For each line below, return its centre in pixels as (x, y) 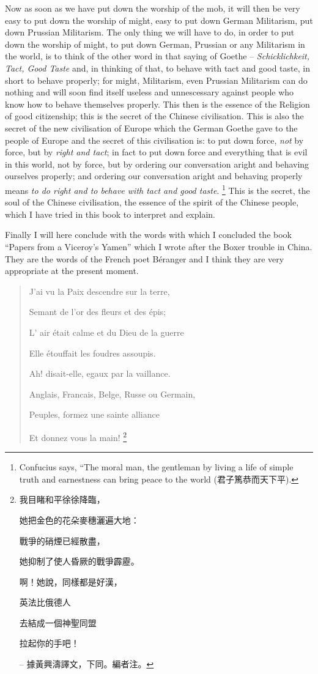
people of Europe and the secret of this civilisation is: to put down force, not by (154, 140)
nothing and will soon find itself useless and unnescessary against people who (150, 92)
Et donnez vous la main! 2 (78, 436)
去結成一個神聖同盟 (58, 622)
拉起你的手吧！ (49, 643)
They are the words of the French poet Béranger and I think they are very (145, 258)
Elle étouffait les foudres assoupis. (92, 353)
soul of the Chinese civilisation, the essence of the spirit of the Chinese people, (152, 202)
